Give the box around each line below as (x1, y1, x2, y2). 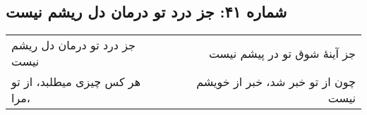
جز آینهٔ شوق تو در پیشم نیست (208, 44, 356, 61)
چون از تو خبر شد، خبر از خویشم (196, 73, 356, 90)
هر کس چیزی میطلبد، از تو (11, 73, 141, 90)
